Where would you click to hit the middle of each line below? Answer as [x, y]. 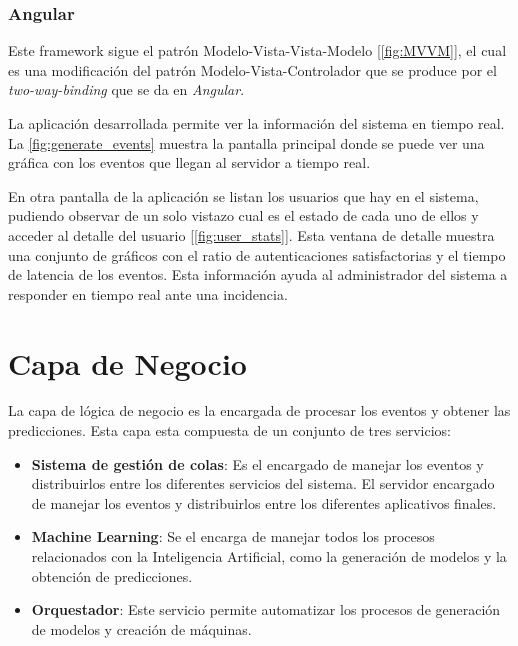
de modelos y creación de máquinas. [141, 628]
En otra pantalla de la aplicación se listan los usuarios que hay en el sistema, [243, 195]
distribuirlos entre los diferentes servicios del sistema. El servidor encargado [263, 483]
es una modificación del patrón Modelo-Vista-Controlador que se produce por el [252, 69]
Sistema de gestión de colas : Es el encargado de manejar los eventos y [257, 463]
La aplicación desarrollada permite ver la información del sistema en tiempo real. [256, 123]
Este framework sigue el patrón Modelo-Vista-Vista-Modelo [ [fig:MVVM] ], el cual [257, 50]
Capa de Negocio [127, 362]
